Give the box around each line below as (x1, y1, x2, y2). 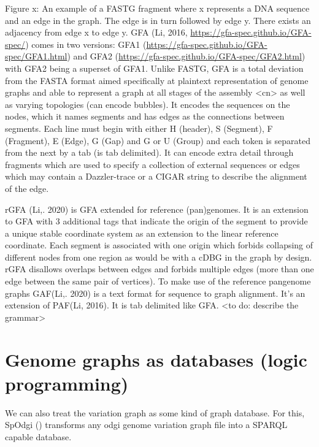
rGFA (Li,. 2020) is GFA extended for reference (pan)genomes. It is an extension (5, 202, 309, 215)
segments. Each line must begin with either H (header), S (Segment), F (5, 121, 273, 134)
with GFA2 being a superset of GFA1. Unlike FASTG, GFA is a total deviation (5, 61, 304, 74)
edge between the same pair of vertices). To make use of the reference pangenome (5, 275, 311, 288)
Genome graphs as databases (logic (5, 346, 307, 372)
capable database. (5, 430, 72, 443)
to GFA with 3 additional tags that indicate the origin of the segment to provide (5, 215, 308, 227)
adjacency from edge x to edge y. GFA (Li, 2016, (5, 26, 188, 39)
